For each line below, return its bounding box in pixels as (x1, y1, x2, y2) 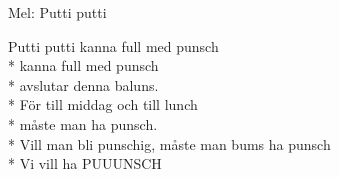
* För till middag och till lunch (8, 94, 198, 115)
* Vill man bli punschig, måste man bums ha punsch (8, 133, 331, 154)
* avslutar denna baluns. (8, 74, 159, 95)
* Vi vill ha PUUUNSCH (8, 153, 162, 174)
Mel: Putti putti (8, 2, 107, 22)
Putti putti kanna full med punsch (8, 35, 219, 56)
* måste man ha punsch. (8, 113, 158, 134)
